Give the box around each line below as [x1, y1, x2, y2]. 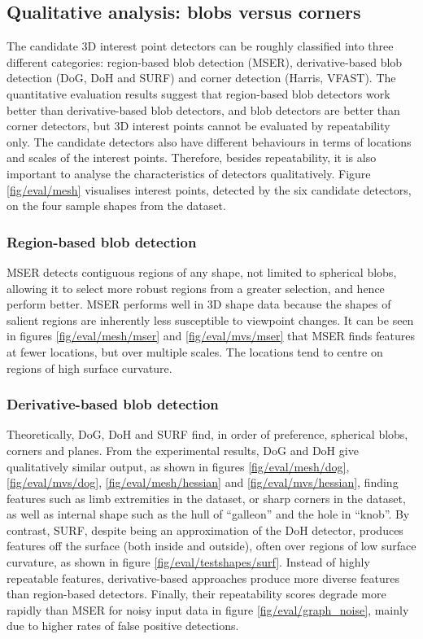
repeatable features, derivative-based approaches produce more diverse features [7, 569, 399, 586]
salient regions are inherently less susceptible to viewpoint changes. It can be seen [7, 311, 414, 328]
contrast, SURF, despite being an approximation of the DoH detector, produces [7, 521, 403, 538]
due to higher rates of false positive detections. [7, 617, 239, 634]
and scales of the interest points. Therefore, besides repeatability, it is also [7, 149, 377, 166]
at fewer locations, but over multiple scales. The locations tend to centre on [7, 343, 383, 360]
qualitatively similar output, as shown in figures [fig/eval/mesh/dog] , [7, 457, 350, 475]
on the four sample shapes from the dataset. [7, 197, 226, 214]
